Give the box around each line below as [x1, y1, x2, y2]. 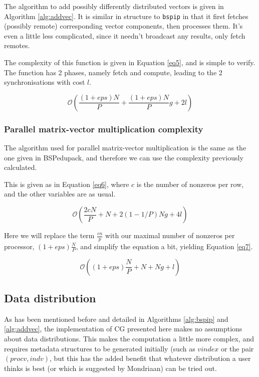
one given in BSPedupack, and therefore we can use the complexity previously [4, 152, 243, 162]
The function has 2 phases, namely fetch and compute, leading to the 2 [4, 67, 222, 77]
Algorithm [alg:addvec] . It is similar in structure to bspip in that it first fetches [4, 11, 248, 21]
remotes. [4, 40, 30, 51]
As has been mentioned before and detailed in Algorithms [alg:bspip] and [4, 313, 228, 324]
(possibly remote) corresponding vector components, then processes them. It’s [4, 21, 243, 31]
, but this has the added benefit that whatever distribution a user [50, 353, 251, 363]
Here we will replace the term [4, 230, 95, 240]
